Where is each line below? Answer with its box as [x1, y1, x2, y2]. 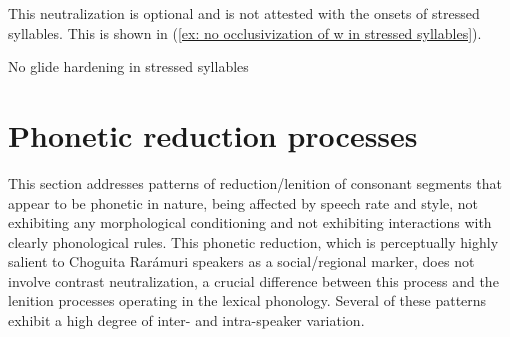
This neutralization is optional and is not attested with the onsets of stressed [8, 3, 480, 23]
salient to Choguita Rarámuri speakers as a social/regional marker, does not [8, 251, 475, 272]
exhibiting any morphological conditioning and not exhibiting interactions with [8, 212, 492, 233]
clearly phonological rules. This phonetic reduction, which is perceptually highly [8, 231, 499, 252]
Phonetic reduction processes [8, 114, 418, 155]
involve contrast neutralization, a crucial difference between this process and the [8, 270, 499, 291]
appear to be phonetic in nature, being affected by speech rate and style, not [8, 192, 479, 213]
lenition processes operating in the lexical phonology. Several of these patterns [8, 290, 487, 311]
